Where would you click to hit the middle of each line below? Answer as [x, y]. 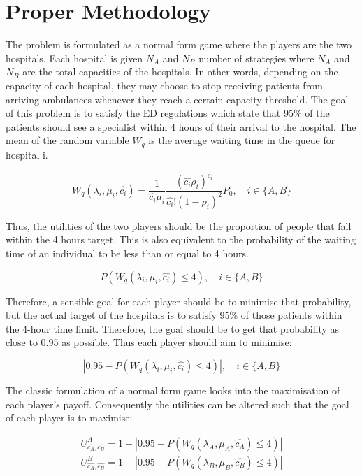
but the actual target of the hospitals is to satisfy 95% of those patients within [174, 315]
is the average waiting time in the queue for [242, 140]
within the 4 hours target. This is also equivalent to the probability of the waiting [181, 239]
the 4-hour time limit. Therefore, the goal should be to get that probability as [173, 328]
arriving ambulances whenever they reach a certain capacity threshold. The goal [177, 99]
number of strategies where [256, 58]
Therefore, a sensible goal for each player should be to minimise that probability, [179, 301]
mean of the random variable [67, 140]
